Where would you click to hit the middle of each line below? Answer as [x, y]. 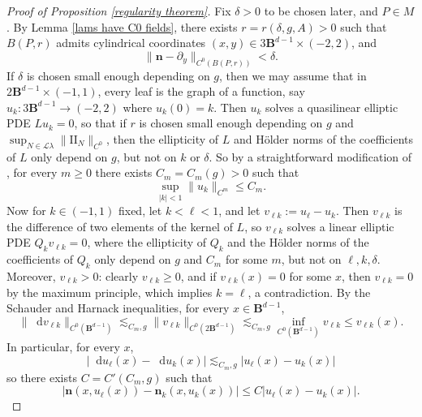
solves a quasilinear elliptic [332, 107]
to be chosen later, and [321, 11]
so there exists [42, 377]
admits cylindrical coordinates [131, 43]
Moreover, [31, 276]
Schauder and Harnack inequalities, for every [118, 308]
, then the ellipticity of [162, 139]
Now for [26, 211]
